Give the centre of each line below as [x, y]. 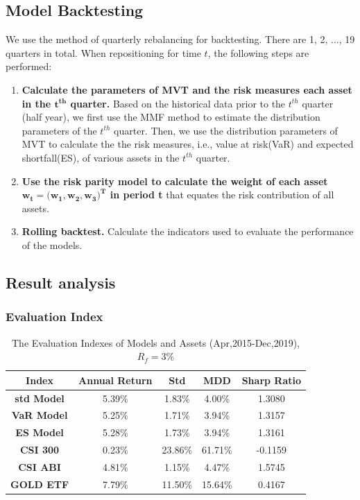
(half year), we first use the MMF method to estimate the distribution [171, 117]
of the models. [52, 244]
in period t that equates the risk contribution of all [222, 195]
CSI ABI [40, 466]
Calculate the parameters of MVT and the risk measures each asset [187, 89]
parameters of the [59, 130]
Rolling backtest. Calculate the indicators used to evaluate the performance [188, 231]
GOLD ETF [40, 484]
